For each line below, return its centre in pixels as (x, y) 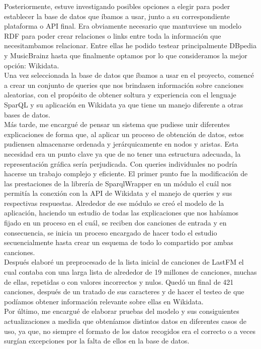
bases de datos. (27, 114)
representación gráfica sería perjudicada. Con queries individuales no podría (121, 163)
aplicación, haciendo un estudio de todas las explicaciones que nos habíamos (121, 213)
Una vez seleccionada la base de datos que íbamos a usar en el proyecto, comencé (129, 75)
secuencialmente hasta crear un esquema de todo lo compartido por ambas (119, 242)
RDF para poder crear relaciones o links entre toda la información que (113, 35)
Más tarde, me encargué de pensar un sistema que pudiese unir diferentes (117, 124)
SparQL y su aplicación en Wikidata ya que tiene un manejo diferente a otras (124, 104)
